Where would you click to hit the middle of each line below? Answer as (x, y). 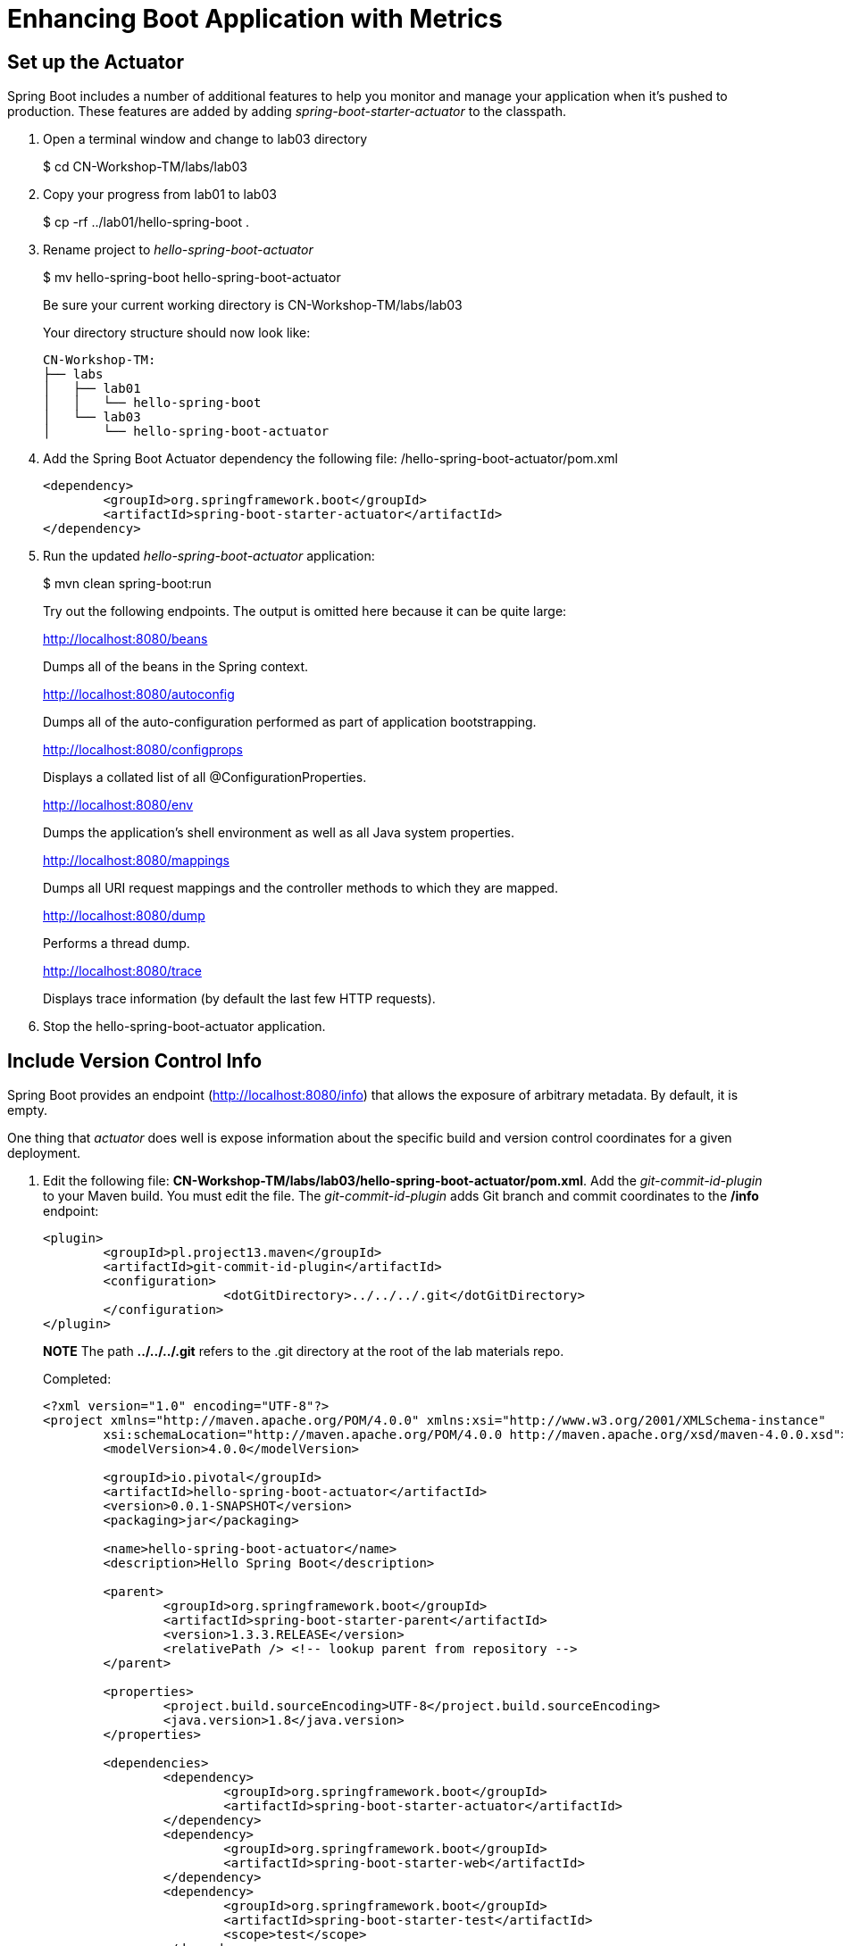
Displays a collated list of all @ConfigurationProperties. (205, 778)
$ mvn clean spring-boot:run (127, 584)
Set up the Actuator (96, 62)
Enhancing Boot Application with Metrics (255, 19)
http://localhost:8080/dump (124, 916)
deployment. (44, 1153)
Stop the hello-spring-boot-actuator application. (184, 1027)
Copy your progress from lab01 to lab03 (160, 195)
